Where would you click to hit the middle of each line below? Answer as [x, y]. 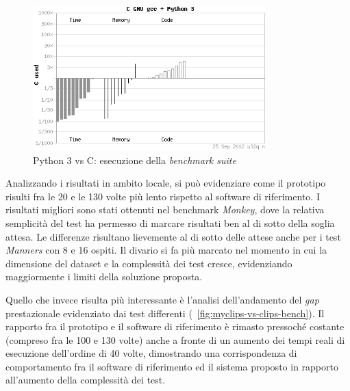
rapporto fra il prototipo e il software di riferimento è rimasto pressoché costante [175, 326]
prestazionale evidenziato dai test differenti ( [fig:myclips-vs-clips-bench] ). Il [165, 313]
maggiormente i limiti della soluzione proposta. [104, 277]
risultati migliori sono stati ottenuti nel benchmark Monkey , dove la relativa [165, 210]
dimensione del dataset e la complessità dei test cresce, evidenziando [149, 263]
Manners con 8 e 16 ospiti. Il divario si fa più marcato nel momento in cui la [166, 250]
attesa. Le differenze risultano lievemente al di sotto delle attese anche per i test [173, 236]
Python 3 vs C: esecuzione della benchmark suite [135, 160]
